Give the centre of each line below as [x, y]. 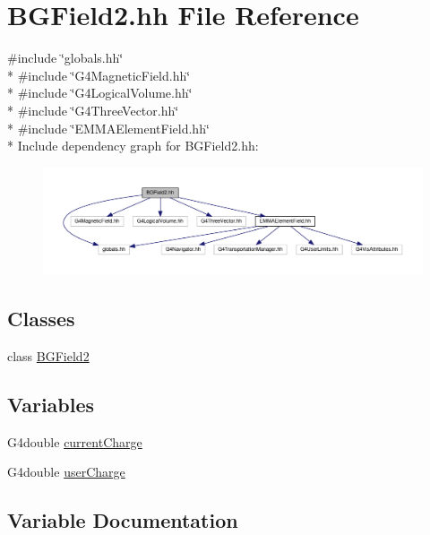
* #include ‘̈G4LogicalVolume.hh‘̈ [100, 93]
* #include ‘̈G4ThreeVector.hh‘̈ [93, 110]
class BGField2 [48, 355]
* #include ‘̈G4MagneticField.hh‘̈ [99, 75]
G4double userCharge [66, 472]
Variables [51, 404]
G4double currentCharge [75, 441]
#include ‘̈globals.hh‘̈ [65, 58]
